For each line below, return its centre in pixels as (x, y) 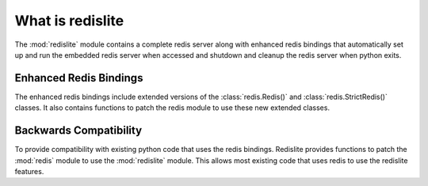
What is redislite (69, 21)
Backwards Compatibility (78, 131)
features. (29, 171)
